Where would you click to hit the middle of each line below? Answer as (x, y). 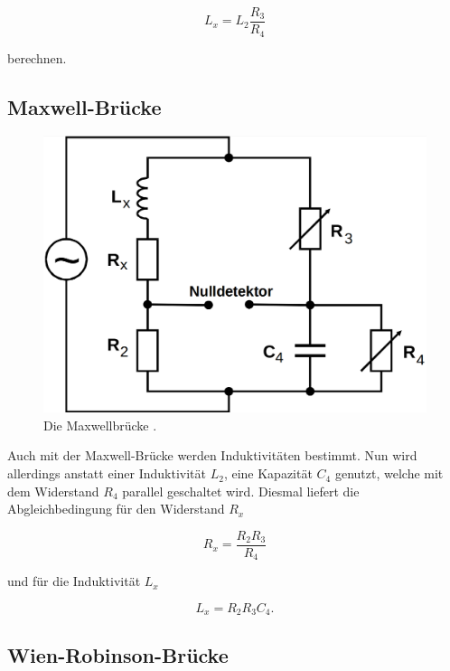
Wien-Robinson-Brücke (118, 654)
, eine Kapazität (268, 473)
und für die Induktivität (74, 581)
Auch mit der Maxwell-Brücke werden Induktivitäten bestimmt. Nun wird (212, 455)
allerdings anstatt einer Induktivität (107, 473)
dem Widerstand (53, 491)
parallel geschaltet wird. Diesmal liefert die (241, 491)
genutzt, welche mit (389, 473)
